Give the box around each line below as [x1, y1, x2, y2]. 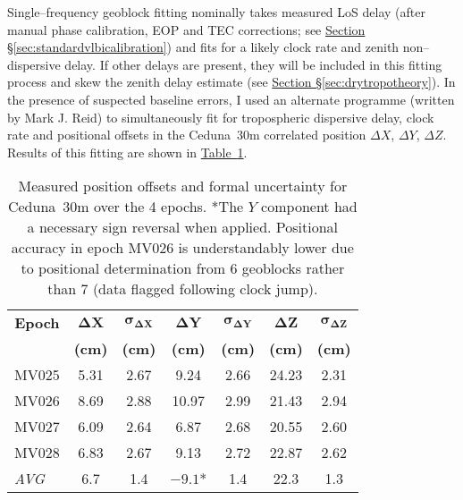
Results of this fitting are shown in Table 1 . [7, 142, 248, 161]
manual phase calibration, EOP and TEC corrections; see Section [7, 20, 366, 38]
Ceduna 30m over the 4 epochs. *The [7, 196, 244, 217]
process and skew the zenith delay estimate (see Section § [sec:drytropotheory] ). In [7, 72, 456, 91]
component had [261, 196, 358, 217]
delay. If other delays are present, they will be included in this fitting [64, 55, 442, 73]
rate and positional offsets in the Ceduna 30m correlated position [7, 125, 366, 144]
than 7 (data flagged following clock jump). [47, 278, 318, 300]
